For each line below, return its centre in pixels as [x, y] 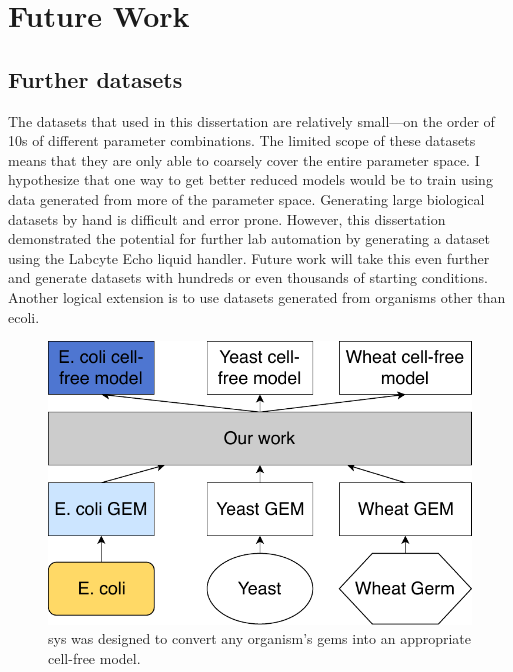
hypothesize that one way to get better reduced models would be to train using [250, 179]
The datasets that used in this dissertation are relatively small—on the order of [251, 120]
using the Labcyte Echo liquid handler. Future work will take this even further [249, 257]
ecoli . [24, 316]
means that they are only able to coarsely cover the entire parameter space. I [244, 159]
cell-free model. [94, 657]
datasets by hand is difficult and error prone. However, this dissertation [227, 218]
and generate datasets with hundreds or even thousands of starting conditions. [248, 277]
